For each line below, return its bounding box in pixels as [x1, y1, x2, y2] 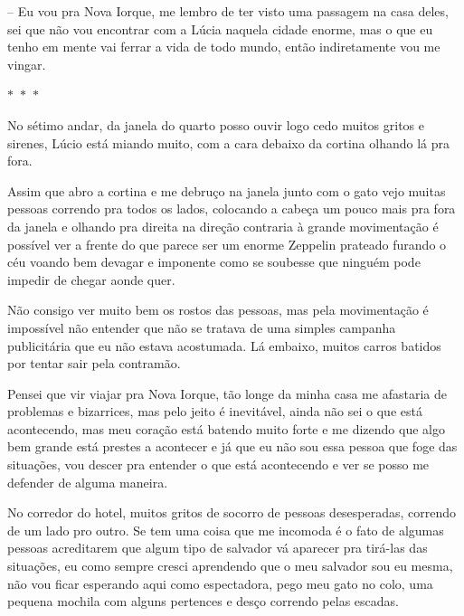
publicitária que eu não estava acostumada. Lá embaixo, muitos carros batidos [7, 336, 441, 355]
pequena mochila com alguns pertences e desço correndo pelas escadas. [7, 592, 399, 611]
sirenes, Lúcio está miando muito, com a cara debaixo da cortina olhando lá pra [7, 133, 450, 152]
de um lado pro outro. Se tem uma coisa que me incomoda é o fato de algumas [7, 520, 444, 539]
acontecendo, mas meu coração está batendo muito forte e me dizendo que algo [7, 419, 445, 438]
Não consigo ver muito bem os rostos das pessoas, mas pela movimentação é [7, 300, 429, 319]
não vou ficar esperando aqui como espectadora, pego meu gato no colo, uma [7, 573, 433, 592]
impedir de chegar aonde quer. [7, 270, 175, 289]
